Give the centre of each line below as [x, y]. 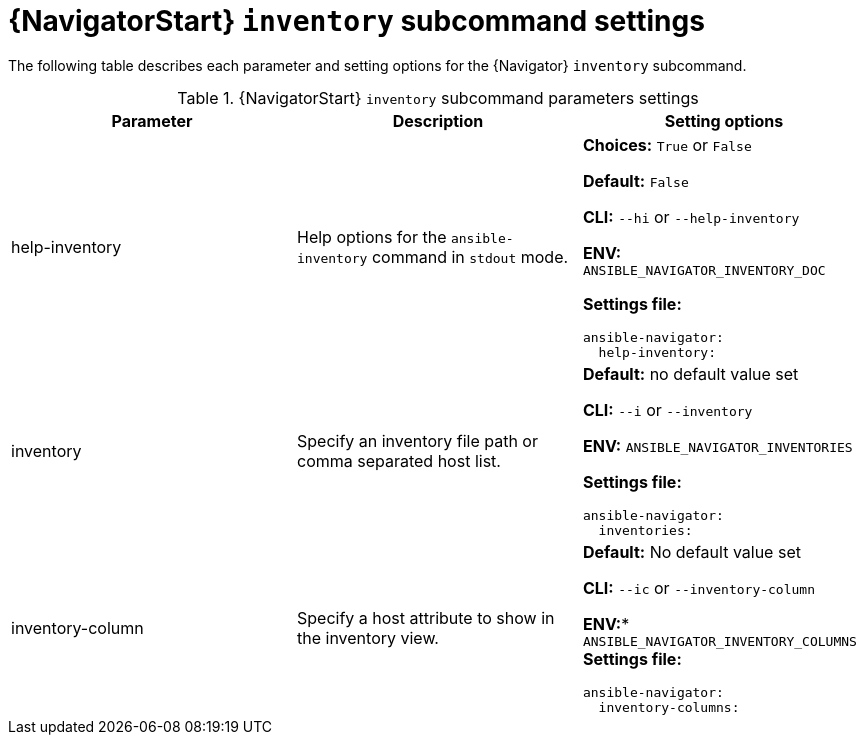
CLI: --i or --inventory [667, 409]
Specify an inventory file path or [417, 440]
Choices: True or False [667, 144]
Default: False [635, 180]
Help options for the [371, 237]
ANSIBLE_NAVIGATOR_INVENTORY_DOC [704, 270]
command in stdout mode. [470, 257]
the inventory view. [367, 638]
